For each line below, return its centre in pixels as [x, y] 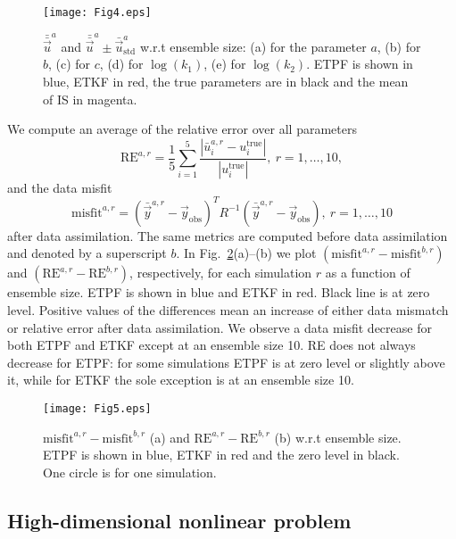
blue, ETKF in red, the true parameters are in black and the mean [226, 81]
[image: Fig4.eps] [97, 12]
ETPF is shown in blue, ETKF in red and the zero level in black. [221, 455]
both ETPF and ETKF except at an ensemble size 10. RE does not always [211, 345]
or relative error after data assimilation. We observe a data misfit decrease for [220, 327]
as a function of [368, 273]
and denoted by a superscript [87, 253]
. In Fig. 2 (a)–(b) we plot [246, 253]
